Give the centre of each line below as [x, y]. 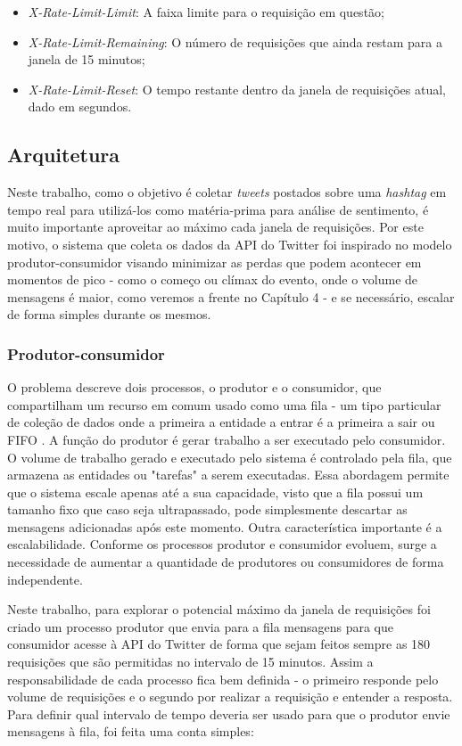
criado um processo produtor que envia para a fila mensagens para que [200, 626]
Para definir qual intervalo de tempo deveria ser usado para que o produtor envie [229, 713]
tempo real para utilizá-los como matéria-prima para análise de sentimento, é [218, 209]
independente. [45, 579]
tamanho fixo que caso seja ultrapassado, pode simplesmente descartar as [207, 509]
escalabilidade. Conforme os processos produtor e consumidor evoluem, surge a [222, 544]
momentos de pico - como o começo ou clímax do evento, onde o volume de [213, 279]
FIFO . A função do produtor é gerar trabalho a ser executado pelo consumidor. [227, 439]
